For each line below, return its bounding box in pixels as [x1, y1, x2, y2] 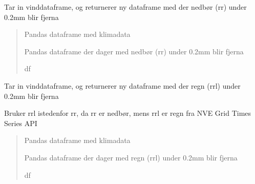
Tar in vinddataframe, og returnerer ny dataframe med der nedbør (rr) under [4, 2, 247, 12]
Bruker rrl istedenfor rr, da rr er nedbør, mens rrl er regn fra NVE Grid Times [4, 108, 251, 118]
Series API [4, 117, 37, 128]
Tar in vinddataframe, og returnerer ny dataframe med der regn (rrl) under [4, 80, 241, 91]
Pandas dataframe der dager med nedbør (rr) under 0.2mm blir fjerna [24, 46, 244, 56]
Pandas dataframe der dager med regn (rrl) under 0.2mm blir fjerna [24, 152, 238, 162]
